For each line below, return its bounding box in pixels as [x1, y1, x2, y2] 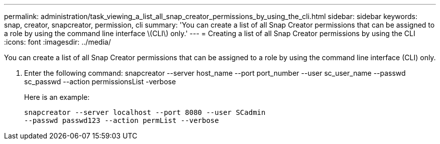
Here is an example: [24, 93, 90, 101]
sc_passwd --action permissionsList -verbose [24, 77, 176, 86]
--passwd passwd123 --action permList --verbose [24, 116, 219, 124]
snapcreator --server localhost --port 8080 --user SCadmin [24, 108, 266, 116]
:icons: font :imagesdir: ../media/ [4, 38, 111, 46]
